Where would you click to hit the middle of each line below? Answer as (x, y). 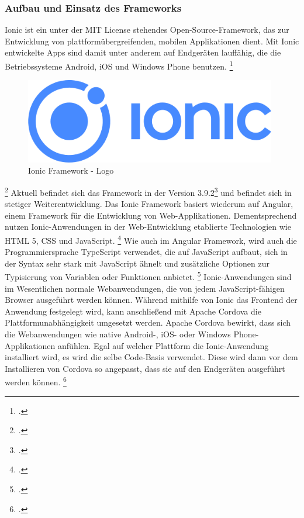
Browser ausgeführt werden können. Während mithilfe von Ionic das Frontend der (151, 300)
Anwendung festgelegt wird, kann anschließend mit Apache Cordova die (133, 311)
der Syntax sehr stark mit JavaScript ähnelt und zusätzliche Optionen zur (137, 263)
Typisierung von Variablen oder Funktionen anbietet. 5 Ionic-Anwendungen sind (148, 276)
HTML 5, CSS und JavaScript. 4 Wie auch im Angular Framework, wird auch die (151, 239)
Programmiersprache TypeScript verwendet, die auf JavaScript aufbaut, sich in (146, 252)
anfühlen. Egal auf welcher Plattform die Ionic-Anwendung (163, 345)
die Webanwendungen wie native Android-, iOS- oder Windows (118, 334)
